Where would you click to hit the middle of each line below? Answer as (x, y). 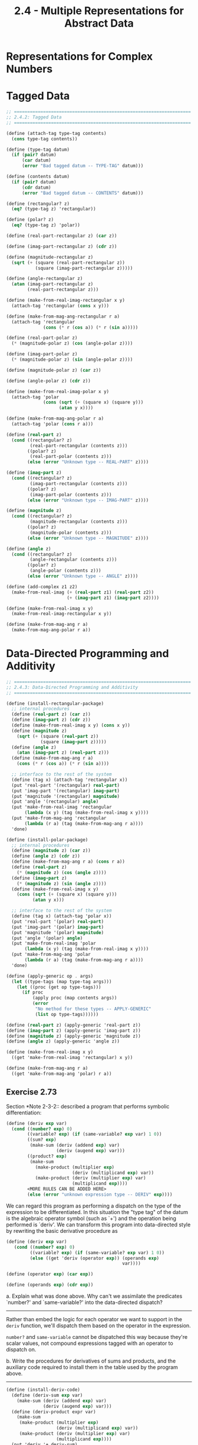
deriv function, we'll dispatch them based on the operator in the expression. (99, 1325)
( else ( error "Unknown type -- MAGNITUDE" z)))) (88, 538)
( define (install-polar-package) (47, 840)
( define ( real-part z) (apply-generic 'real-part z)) (74, 1025)
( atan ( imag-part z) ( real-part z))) (63, 753)
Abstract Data (99, 23)
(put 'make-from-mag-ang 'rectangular (59, 818)
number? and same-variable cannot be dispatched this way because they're (97, 1337)
